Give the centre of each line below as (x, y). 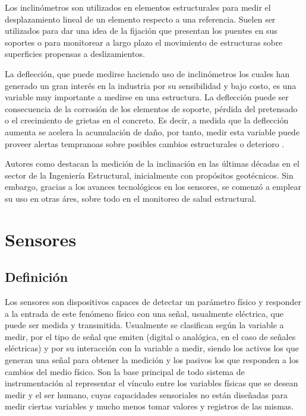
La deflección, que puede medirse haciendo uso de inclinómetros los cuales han (147, 73)
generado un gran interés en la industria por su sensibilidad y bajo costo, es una (151, 85)
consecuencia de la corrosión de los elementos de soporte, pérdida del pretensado (151, 108)
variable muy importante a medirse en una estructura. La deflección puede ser (147, 97)
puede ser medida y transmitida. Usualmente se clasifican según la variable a (144, 325)
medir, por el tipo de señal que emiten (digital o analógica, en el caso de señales (150, 336)
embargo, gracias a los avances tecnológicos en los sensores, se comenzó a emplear (153, 187)
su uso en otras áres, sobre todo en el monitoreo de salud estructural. (131, 198)
